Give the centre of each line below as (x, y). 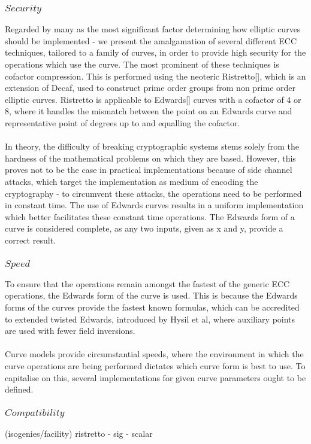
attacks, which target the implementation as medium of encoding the (132, 182)
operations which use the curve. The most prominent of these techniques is (142, 64)
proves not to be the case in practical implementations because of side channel (149, 170)
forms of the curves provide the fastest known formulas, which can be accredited (152, 307)
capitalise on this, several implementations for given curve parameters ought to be (155, 377)
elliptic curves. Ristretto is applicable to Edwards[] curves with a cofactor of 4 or (153, 99)
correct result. (30, 240)
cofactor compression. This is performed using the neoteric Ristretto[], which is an (155, 76)
